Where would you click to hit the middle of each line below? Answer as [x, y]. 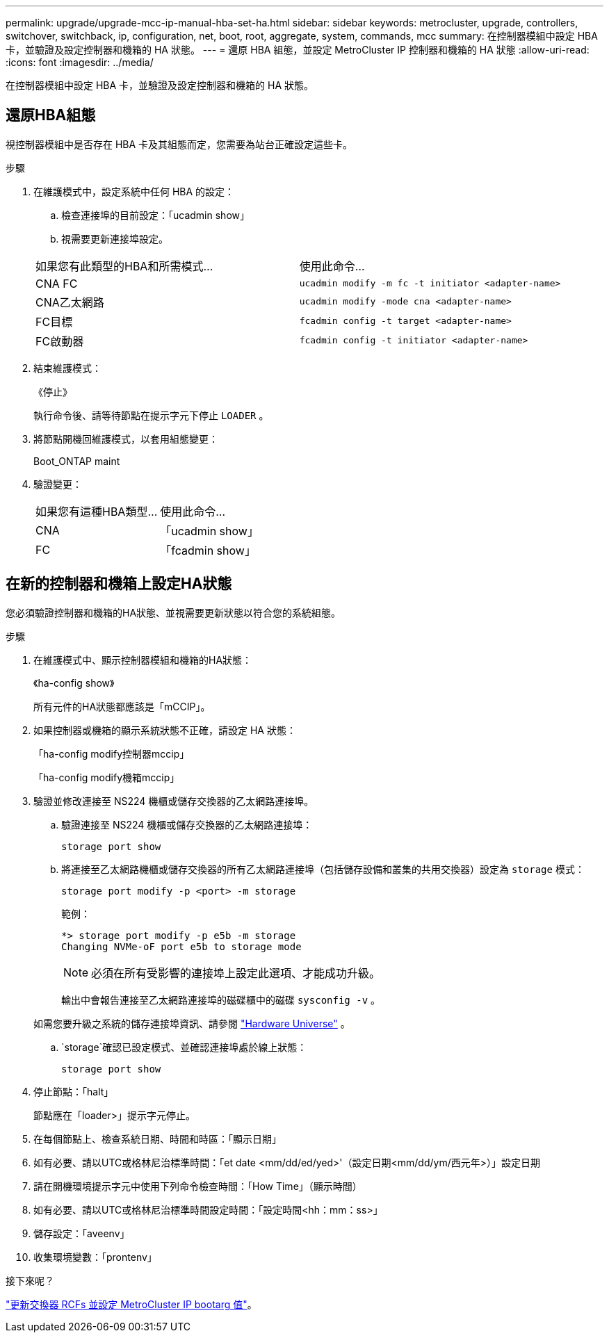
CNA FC [57, 283]
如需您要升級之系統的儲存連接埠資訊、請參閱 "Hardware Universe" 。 [192, 1023]
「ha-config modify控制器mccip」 [112, 753]
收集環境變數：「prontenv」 [95, 1257]
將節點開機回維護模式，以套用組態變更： [126, 439]
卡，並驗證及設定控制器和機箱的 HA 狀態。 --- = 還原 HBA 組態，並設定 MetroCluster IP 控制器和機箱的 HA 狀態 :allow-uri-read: [298, 50]
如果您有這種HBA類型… [97, 511]
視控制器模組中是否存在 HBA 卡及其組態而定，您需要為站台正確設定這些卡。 [179, 144]
